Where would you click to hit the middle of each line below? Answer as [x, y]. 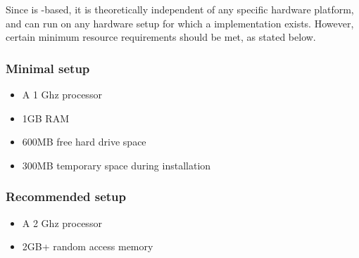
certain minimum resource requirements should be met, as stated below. [161, 37]
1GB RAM [46, 118]
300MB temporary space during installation [116, 165]
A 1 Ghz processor [62, 94]
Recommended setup [66, 196]
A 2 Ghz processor [62, 222]
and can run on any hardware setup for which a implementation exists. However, [180, 23]
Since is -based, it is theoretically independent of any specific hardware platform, [180, 9]
